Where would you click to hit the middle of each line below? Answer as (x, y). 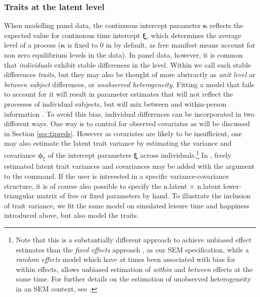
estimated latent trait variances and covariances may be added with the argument (129, 166)
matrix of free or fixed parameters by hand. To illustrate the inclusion (144, 196)
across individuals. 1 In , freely (186, 154)
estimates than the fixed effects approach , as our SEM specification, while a (132, 249)
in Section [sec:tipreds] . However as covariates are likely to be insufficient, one (123, 133)
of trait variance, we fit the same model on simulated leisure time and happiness (127, 205)
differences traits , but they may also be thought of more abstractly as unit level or (130, 74)
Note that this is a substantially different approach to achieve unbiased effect (134, 239)
